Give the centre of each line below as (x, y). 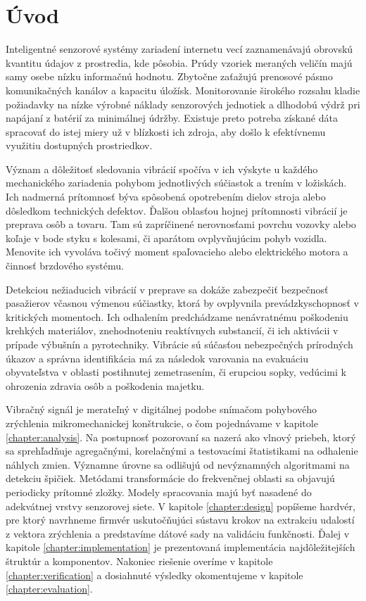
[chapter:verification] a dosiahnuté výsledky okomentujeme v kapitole (154, 575)
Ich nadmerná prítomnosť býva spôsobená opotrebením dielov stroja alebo (166, 197)
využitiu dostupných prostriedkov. (79, 145)
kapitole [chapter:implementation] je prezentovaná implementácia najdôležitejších (181, 547)
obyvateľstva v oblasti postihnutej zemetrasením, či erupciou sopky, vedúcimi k (176, 372)
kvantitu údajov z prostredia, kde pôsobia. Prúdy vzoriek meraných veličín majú (179, 62)
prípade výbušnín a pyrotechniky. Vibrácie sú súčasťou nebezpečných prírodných (179, 344)
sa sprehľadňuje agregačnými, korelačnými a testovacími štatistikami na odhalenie (182, 451)
